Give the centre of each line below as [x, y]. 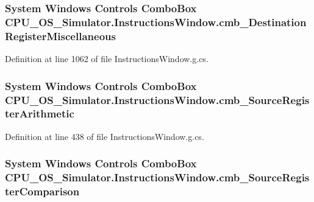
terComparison [42, 191]
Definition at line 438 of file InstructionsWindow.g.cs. [105, 136]
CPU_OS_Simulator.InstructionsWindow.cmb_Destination [156, 22]
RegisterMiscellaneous [60, 36]
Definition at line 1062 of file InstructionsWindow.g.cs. [107, 59]
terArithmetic [40, 113]
